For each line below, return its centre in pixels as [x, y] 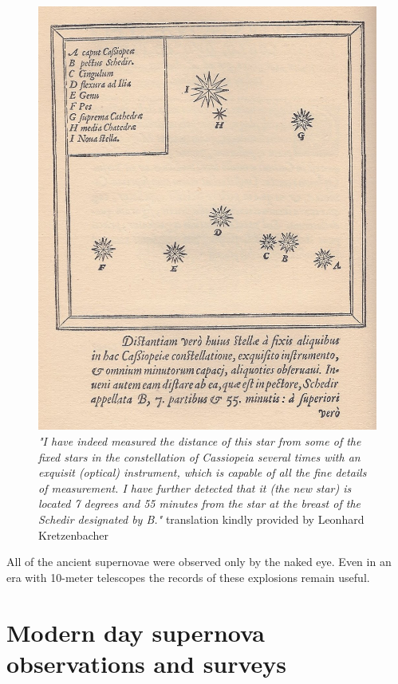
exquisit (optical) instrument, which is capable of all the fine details [203, 472]
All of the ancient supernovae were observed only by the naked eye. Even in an [199, 562]
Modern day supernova [136, 632]
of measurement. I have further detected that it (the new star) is [195, 487]
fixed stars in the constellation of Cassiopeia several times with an [199, 456]
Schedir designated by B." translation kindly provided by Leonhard [201, 519]
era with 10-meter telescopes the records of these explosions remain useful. [188, 577]
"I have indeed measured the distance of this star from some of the [200, 441]
